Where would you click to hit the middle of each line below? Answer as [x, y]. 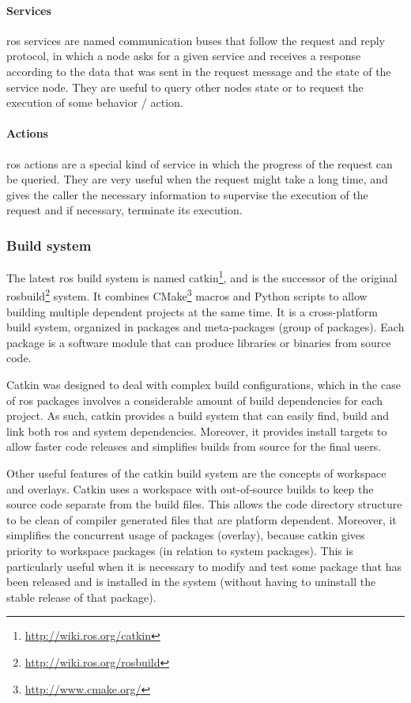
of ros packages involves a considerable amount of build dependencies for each [195, 400]
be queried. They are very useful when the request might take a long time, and [197, 179]
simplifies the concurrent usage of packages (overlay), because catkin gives [186, 535]
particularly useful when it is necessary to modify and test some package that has [204, 566]
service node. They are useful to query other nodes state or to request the [185, 87]
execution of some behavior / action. [95, 102]
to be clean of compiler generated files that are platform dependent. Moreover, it [202, 519]
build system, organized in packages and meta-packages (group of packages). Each [205, 327]
